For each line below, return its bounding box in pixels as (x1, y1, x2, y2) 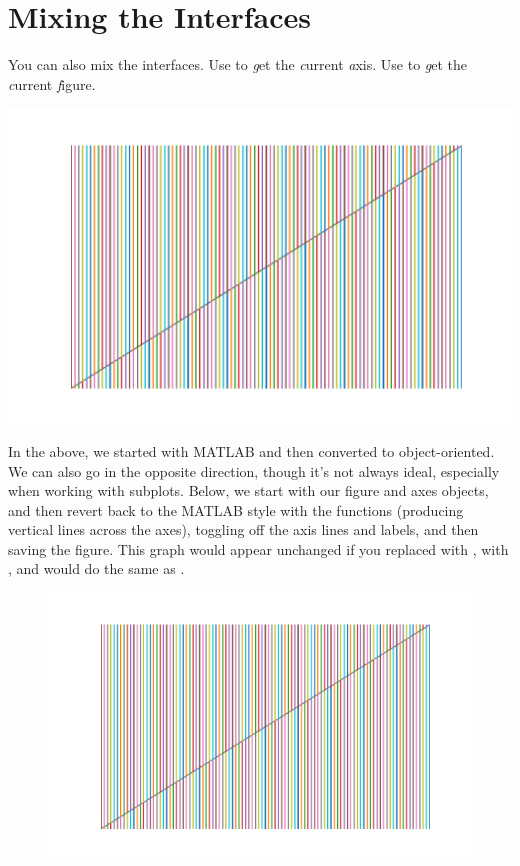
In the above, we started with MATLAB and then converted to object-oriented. (8, 440, 495, 461)
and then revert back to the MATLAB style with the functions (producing (8, 499, 464, 520)
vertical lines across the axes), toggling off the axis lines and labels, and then (8, 519, 479, 540)
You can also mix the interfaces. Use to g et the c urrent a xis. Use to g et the (8, 54, 468, 75)
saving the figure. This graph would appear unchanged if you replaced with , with (8, 538, 509, 559)
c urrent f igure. (8, 73, 96, 94)
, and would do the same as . (8, 558, 185, 579)
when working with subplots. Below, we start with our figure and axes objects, (8, 480, 489, 501)
